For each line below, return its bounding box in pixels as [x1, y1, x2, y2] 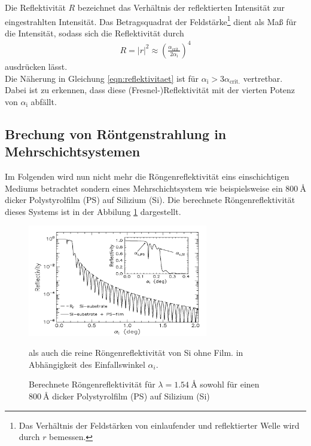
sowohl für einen [200, 378, 260, 390]
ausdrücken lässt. [5, 60, 68, 72]
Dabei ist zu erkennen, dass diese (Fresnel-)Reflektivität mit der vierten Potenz [5, 84, 295, 96]
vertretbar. [243, 72, 283, 84]
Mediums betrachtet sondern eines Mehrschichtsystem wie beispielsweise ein [5, 182, 283, 194]
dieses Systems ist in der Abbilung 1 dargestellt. [5, 205, 181, 217]
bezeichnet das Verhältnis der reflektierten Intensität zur [77, 1, 285, 13]
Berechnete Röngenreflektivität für [29, 378, 155, 390]
